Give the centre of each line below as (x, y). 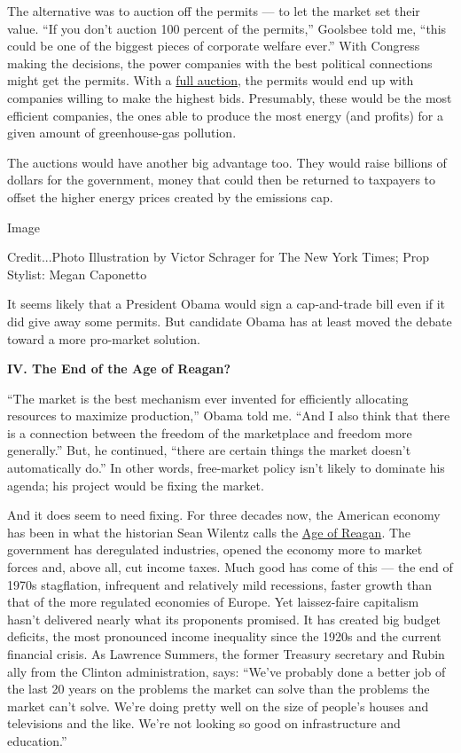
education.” (37, 740)
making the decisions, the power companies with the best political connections (220, 63)
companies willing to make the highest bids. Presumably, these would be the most (230, 97)
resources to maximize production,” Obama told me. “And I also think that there (229, 416)
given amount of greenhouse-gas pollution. (122, 133)
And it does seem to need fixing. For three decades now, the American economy (224, 515)
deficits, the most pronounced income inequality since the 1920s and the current (224, 636)
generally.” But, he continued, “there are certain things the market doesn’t (209, 450)
